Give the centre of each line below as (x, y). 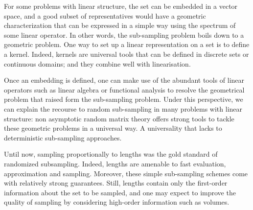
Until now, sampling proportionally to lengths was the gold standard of (111, 154)
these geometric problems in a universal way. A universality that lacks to (113, 128)
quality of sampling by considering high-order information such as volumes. (117, 202)
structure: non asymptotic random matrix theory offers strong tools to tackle (119, 118)
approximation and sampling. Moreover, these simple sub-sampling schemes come (126, 173)
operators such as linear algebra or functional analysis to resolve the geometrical (124, 89)
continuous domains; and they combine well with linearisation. (97, 63)
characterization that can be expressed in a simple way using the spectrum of (120, 25)
